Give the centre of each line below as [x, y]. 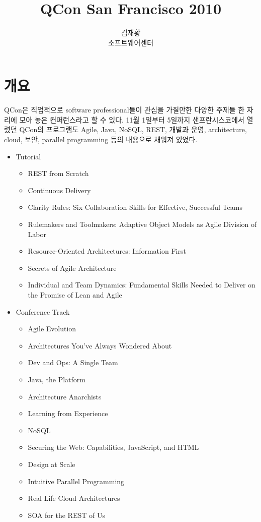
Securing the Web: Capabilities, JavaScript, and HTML [113, 447]
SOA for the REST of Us [66, 515]
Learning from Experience [68, 413]
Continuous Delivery [59, 190]
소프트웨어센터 [131, 42]
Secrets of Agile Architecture [72, 268]
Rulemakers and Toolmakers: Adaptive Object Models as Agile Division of [142, 224]
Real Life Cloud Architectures [74, 498]
